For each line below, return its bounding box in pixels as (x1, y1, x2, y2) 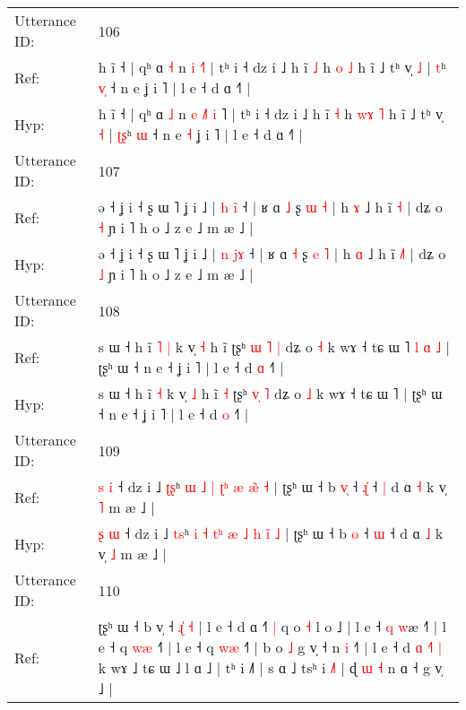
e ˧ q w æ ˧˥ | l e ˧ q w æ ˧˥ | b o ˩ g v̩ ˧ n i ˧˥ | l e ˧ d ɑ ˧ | (98, 636, 443, 657)
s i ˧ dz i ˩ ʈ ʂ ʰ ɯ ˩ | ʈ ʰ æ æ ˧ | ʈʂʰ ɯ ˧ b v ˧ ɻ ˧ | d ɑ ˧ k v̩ (98, 476, 446, 497)
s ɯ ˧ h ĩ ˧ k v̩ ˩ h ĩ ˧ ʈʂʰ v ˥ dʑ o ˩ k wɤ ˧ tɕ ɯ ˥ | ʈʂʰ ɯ (98, 383, 443, 403)
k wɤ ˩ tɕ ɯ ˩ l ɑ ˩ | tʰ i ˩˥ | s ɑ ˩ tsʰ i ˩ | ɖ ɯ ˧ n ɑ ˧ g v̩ (98, 657, 443, 678)
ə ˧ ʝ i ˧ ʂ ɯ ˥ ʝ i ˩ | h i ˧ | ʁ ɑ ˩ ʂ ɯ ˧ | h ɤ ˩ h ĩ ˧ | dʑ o (98, 196, 443, 217)
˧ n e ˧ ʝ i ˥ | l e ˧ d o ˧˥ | (98, 403, 249, 424)
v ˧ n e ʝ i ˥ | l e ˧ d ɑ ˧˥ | (98, 77, 251, 98)
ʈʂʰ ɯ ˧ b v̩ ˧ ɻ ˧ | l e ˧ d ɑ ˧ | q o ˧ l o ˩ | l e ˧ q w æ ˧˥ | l (98, 616, 446, 636)
